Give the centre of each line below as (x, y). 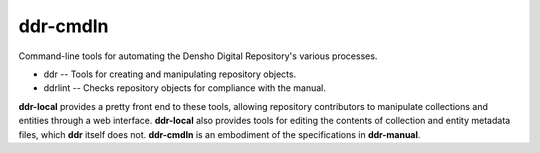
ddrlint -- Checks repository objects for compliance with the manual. (185, 88)
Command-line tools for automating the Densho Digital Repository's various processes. (198, 56)
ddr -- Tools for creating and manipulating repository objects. (170, 74)
